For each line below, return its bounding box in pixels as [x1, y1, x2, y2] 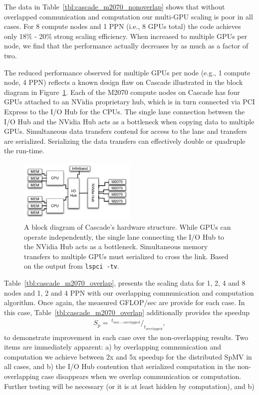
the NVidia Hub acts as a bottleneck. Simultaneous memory [24, 241, 208, 252]
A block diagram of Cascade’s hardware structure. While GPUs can [24, 221, 231, 232]
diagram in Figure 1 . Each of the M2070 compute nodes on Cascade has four [4, 86, 240, 97]
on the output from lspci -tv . [24, 261, 119, 271]
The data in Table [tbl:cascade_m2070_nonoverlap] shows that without [4, 1, 225, 11]
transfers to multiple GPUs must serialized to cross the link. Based [24, 251, 229, 261]
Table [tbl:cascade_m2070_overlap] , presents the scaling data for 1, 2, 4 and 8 [4, 278, 246, 288]
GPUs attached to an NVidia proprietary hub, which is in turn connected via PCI [4, 96, 255, 107]
